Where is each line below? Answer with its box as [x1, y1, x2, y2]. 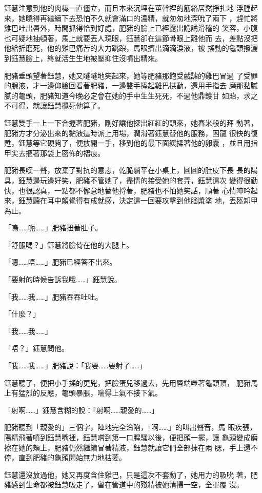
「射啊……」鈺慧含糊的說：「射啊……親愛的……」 [4, 404, 159, 415]
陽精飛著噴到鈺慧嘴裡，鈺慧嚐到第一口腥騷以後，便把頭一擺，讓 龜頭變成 [4, 432, 251, 442]
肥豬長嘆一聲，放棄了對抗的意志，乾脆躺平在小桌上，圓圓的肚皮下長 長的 [4, 165, 251, 175]
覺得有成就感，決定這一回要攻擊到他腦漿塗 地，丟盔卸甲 [68, 195, 258, 206]
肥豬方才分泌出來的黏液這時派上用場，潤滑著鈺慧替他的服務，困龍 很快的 [4, 127, 251, 138]
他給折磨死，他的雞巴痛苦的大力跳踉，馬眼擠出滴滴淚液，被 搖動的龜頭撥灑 [4, 43, 258, 53]
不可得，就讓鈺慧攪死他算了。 [4, 100, 105, 111]
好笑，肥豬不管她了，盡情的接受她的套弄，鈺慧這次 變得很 [54, 174, 251, 185]
